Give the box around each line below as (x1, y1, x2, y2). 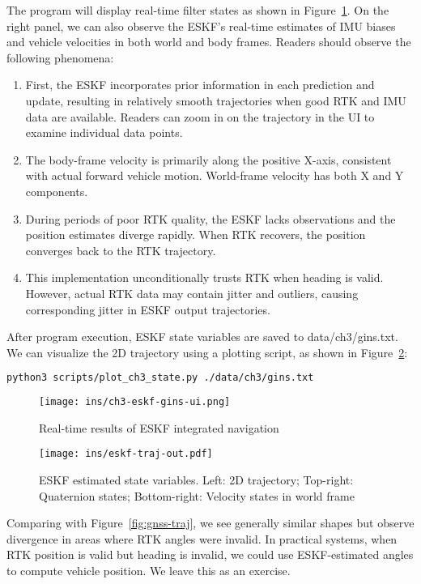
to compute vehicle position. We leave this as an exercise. (6, 562, 291, 579)
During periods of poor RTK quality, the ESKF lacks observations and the (25, 210, 396, 227)
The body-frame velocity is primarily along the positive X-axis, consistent (25, 151, 392, 168)
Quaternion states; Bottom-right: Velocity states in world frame (39, 487, 355, 504)
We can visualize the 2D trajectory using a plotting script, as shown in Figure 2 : (6, 343, 408, 360)
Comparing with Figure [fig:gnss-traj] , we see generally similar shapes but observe (6, 514, 415, 531)
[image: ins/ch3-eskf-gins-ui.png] (39, 396, 231, 408)
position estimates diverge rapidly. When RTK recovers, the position (25, 226, 366, 243)
